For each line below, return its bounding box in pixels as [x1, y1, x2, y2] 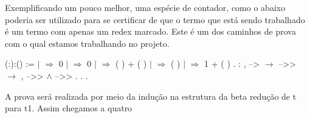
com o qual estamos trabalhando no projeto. [5, 36, 170, 49]
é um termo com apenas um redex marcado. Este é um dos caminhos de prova [5, 25, 296, 38]
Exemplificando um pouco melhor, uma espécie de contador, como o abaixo [5, 1, 286, 13]
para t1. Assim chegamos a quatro [5, 102, 133, 114]
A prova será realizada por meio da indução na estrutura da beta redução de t [5, 89, 297, 102]
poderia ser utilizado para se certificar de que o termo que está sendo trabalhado [5, 13, 305, 26]
